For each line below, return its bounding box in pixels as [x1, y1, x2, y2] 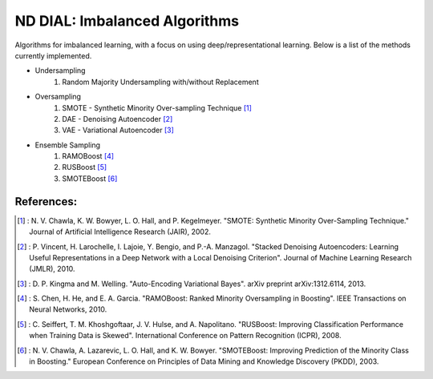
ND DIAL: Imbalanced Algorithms [14, 12, 240, 30]
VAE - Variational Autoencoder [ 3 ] [62, 125, 174, 135]
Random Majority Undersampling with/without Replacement [62, 77, 260, 87]
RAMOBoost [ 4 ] [62, 151, 115, 161]
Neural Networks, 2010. [29, 304, 107, 314]
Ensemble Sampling [34, 140, 100, 150]
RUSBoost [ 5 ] [62, 163, 107, 172]
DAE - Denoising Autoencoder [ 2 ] [62, 114, 173, 123]
